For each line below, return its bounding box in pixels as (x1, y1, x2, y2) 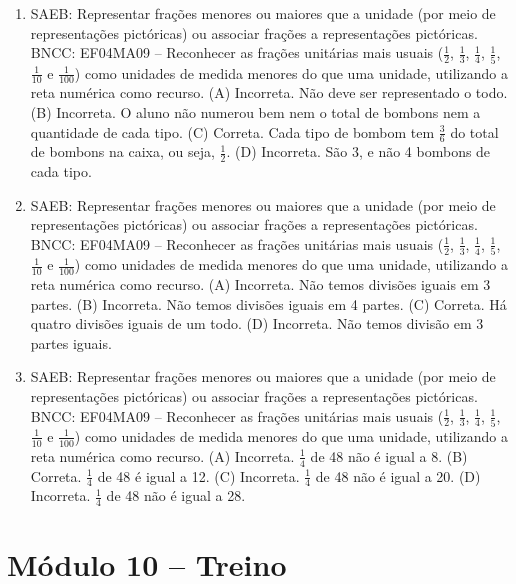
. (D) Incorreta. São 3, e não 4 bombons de (226, 141, 491, 162)
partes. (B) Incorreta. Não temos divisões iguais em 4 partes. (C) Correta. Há (30, 293, 507, 314)
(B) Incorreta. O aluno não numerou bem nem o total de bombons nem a (30, 101, 481, 122)
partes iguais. (30, 332, 112, 353)
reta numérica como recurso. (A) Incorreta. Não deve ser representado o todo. (30, 82, 508, 103)
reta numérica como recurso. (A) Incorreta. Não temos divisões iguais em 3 (30, 274, 491, 295)
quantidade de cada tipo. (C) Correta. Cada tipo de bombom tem (30, 121, 435, 142)
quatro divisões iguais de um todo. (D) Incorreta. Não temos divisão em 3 (30, 313, 484, 334)
